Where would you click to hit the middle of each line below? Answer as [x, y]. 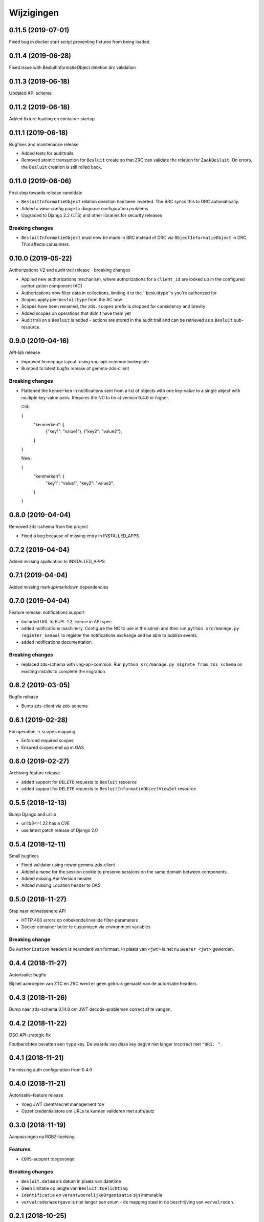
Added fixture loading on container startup [52, 119]
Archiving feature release [34, 773]
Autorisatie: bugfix [28, 975]
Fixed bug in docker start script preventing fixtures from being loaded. [80, 42]
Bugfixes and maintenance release [44, 144]
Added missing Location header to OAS [61, 885]
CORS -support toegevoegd [48, 1159]
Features [20, 1149]
